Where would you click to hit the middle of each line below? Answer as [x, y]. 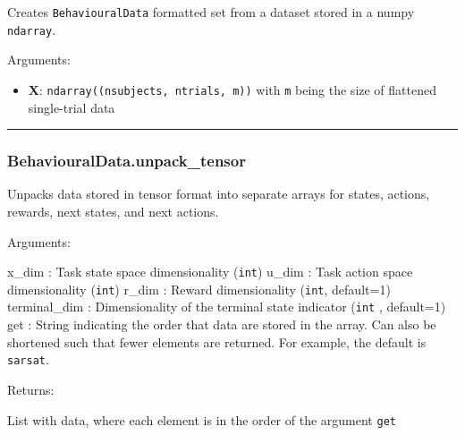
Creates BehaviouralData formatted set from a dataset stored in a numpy [211, 12]
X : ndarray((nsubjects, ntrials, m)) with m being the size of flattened [232, 89]
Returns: [31, 389]
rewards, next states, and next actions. [113, 211]
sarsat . [28, 359]
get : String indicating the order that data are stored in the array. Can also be [222, 324]
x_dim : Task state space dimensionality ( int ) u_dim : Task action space [210, 272]
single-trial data [72, 107]
